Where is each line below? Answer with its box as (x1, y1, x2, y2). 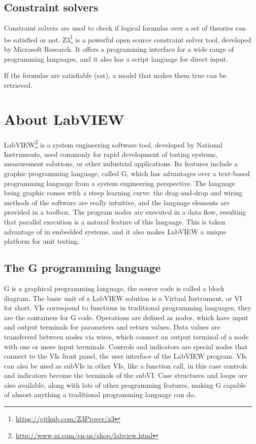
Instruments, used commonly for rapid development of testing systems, (4, 148, 218, 159)
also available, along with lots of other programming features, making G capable (4, 379, 246, 390)
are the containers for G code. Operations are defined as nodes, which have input (4, 312, 249, 322)
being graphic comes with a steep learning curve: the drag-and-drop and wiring (4, 187, 243, 198)
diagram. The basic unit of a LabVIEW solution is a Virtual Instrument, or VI (4, 293, 242, 303)
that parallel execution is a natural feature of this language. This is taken (4, 216, 225, 226)
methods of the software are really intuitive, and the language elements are (4, 197, 230, 207)
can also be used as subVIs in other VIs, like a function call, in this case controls (4, 360, 248, 370)
